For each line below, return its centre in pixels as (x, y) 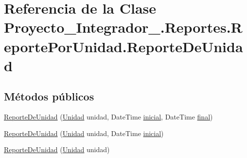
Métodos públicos (49, 96)
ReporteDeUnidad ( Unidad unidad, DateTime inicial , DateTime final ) (108, 117)
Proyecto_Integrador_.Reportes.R (123, 27)
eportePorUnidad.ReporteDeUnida (123, 46)
